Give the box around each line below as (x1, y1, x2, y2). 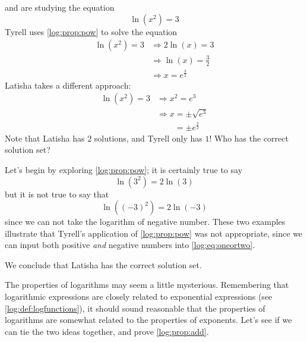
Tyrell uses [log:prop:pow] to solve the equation (5, 25, 178, 37)
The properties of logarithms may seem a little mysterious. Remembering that (5, 278, 289, 291)
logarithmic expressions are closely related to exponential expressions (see (5, 290, 273, 303)
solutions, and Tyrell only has (94, 131, 202, 144)
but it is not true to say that (5, 187, 109, 200)
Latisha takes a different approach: (5, 79, 131, 91)
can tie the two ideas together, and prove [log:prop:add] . (5, 325, 209, 337)
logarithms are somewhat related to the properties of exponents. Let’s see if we (5, 313, 292, 326)
